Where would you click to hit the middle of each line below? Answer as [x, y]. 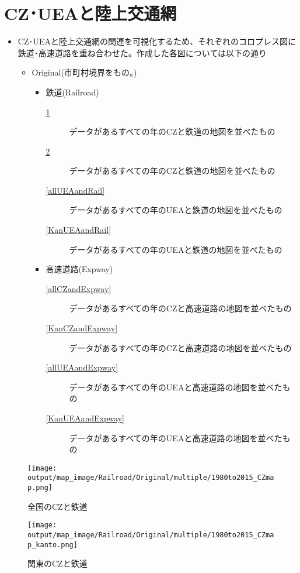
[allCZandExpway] [79, 288]
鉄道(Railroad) [72, 92]
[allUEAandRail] [75, 190]
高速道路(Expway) [79, 269]
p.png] [40, 488]
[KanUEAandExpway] [85, 418]
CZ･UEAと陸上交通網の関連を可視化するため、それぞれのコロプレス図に [157, 41]
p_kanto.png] [53, 545]
